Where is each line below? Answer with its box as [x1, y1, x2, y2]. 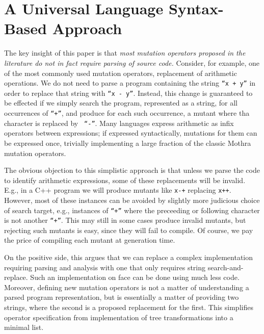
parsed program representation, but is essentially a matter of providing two [4, 292, 239, 302]
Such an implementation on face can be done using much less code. [30, 272, 240, 282]
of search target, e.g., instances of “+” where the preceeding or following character [4, 204, 260, 215]
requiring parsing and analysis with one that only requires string [4, 262, 206, 272]
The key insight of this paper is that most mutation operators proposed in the [4, 47, 246, 58]
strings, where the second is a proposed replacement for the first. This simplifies [4, 302, 253, 312]
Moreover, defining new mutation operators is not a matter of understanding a [4, 281, 249, 292]
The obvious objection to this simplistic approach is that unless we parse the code [4, 165, 260, 175]
